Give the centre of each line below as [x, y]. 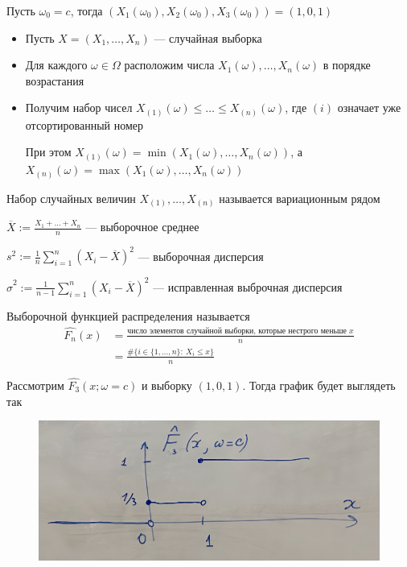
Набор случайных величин [71, 198]
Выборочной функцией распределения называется [128, 315]
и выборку [166, 385]
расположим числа [169, 65]
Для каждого [56, 65]
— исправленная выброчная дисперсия [248, 286]
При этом [48, 152]
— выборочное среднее [142, 227]
